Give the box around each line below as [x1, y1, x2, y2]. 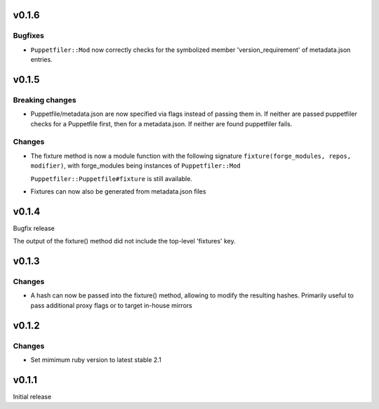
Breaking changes [13, 95, 77, 105]
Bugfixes [13, 31, 45, 41]
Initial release [13, 392, 52, 401]
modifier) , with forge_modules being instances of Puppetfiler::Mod [30, 161, 241, 170]
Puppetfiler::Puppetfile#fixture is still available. [30, 174, 193, 182]
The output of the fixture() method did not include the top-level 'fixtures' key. [13, 237, 237, 246]
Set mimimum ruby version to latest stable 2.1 [30, 356, 161, 364]
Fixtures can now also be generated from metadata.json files [30, 187, 206, 196]
